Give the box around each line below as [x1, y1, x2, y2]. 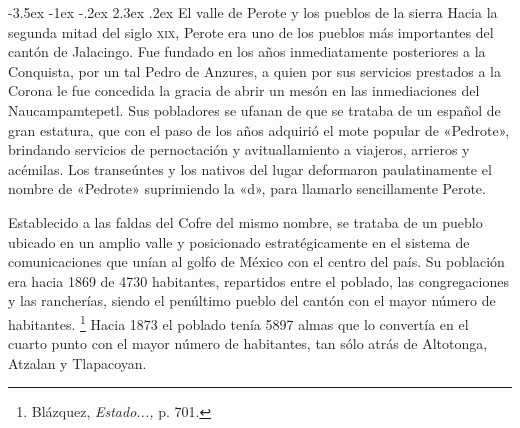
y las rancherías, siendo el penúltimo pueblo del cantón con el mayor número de [8, 290, 496, 311]
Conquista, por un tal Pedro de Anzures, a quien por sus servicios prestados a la [8, 60, 501, 81]
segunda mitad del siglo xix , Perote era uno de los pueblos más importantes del [8, 21, 494, 42]
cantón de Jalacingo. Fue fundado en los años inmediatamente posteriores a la [8, 41, 486, 62]
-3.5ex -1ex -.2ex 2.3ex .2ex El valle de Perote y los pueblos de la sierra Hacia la [8, 2, 498, 22]
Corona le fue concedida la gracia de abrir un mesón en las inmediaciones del [8, 80, 480, 101]
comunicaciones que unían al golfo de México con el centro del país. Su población [8, 251, 505, 272]
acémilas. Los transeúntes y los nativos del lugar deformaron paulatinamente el [8, 158, 492, 179]
